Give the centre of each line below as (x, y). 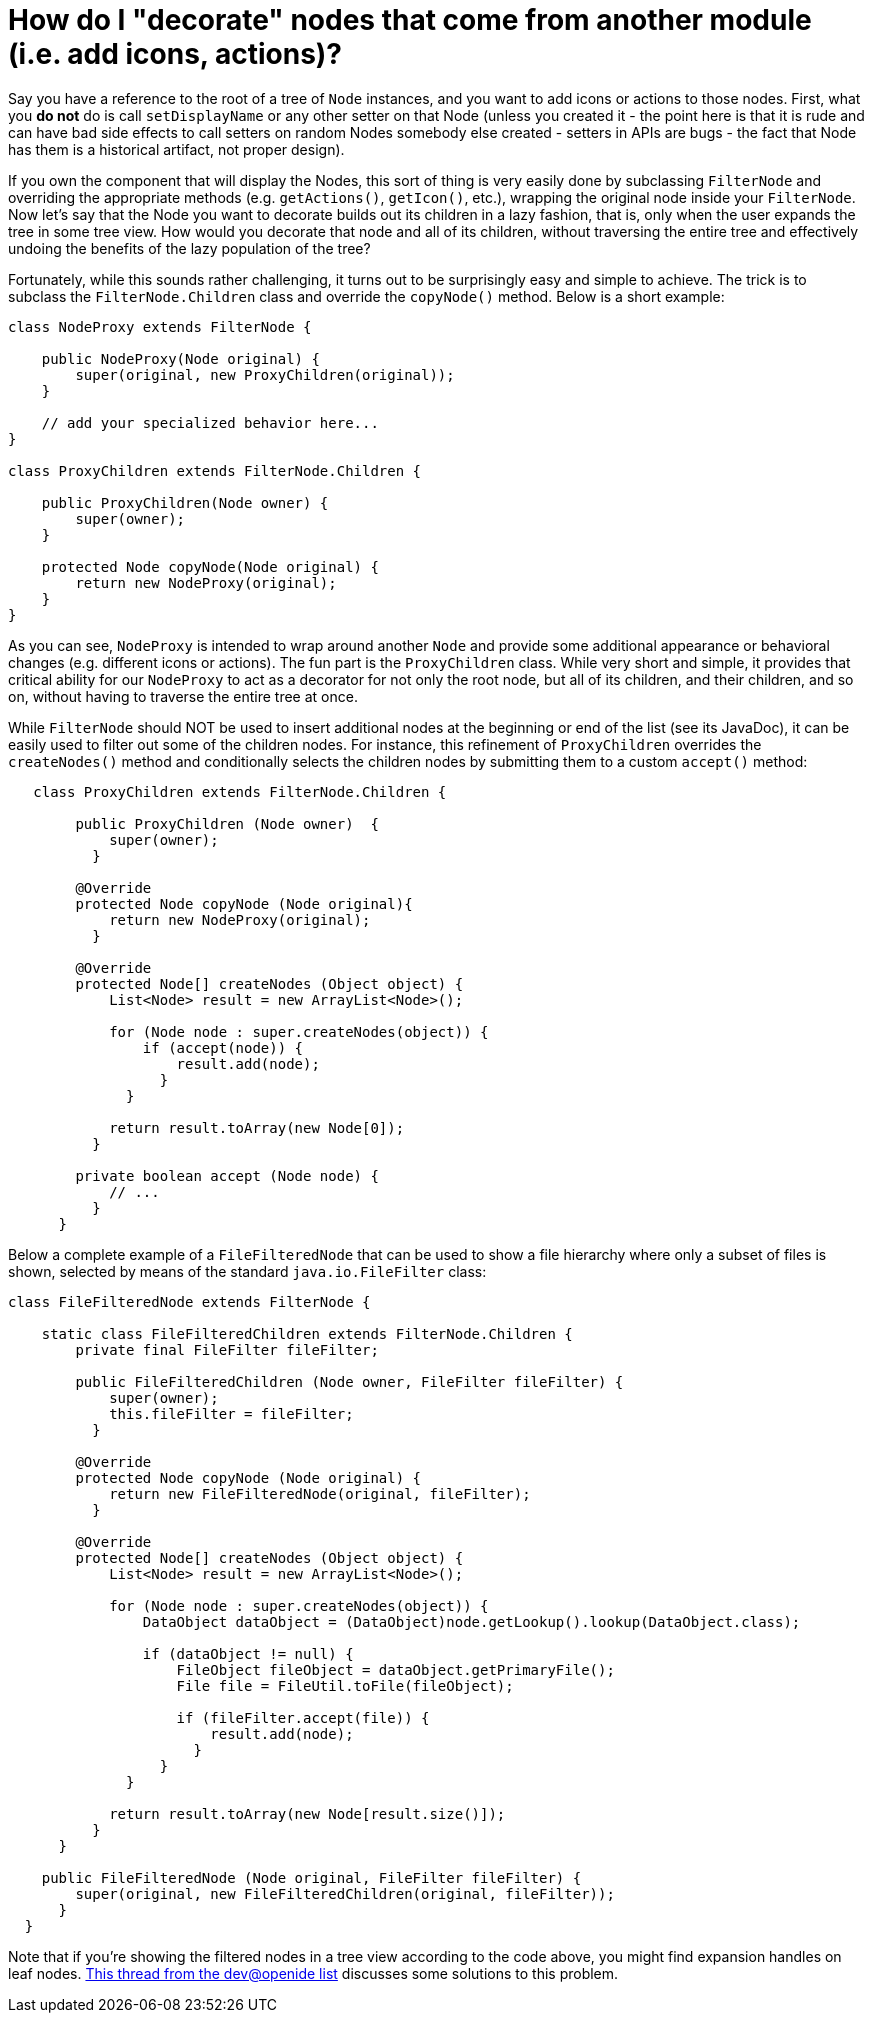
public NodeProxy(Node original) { (180, 358)
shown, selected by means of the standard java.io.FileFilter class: (247, 1271)
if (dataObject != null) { (248, 1653)
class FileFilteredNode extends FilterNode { (189, 1301)
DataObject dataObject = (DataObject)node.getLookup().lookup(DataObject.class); (471, 1621)
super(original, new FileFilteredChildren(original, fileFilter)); (345, 1893)
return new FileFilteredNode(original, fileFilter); (320, 1493)
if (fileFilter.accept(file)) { (303, 1717)
